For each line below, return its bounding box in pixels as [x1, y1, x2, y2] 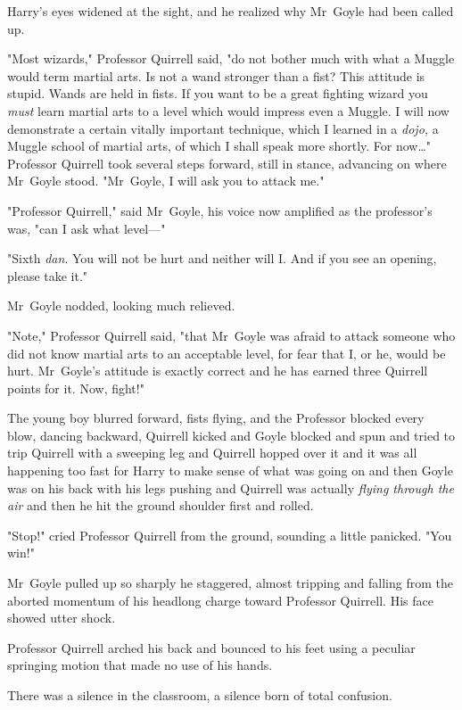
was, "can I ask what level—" [7, 219, 166, 237]
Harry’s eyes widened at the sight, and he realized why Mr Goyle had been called [7, 2, 454, 20]
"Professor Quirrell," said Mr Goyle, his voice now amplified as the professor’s [7, 201, 433, 219]
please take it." [7, 266, 88, 285]
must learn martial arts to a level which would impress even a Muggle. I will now [7, 101, 450, 120]
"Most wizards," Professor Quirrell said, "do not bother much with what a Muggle [7, 49, 455, 68]
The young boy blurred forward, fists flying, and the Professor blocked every [7, 409, 425, 427]
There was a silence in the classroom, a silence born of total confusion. [7, 686, 392, 704]
